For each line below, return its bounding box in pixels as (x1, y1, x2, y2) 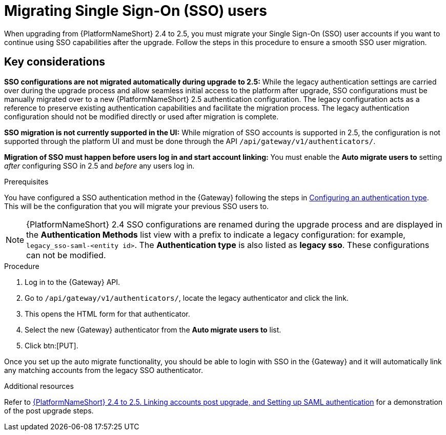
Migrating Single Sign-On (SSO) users (4, 2, 267, 19)
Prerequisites (4, 177, 49, 186)
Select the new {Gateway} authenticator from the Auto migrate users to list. (25, 325, 281, 334)
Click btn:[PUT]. (25, 341, 78, 350)
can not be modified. (26, 250, 106, 260)
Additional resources (4, 381, 74, 390)
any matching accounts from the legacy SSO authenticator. (4, 365, 203, 375)
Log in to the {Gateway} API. (25, 277, 120, 286)
